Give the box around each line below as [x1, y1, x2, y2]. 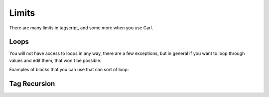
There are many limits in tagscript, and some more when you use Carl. [9, 25, 153, 31]
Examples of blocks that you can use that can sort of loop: [9, 67, 129, 73]
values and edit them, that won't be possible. [9, 57, 102, 63]
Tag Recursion [9, 80, 55, 88]
